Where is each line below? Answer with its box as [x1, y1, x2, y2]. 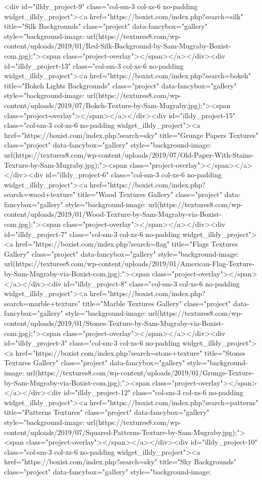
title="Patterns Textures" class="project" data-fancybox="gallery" [4, 407, 209, 417]
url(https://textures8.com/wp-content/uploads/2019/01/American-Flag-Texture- [4, 258, 255, 269]
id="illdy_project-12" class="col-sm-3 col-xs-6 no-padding [64, 387, 243, 398]
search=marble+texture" [4, 298, 80, 308]
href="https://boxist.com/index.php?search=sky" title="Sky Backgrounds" [4, 456, 236, 467]
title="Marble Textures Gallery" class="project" [82, 298, 231, 308]
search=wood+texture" [4, 189, 76, 200]
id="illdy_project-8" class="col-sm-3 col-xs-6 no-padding [64, 278, 240, 289]
